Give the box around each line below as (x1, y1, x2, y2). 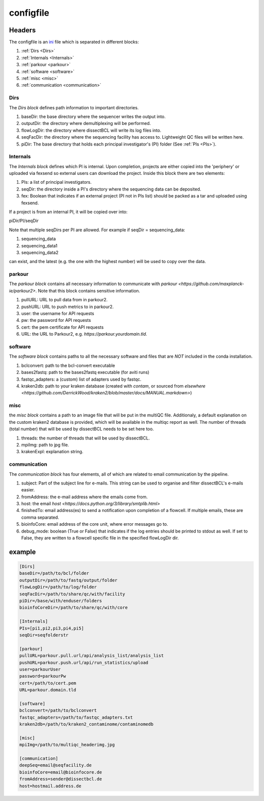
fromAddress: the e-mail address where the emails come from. (21, 494, 148, 500)
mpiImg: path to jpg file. (21, 442, 69, 448)
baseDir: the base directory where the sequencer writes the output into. (21, 113, 166, 120)
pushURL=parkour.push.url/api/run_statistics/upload (19, 659, 149, 665)
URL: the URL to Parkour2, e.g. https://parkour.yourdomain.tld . (21, 331, 148, 337)
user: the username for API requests (21, 311, 94, 316)
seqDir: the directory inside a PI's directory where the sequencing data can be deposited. (21, 186, 201, 192)
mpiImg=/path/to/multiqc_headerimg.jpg (19, 742, 115, 748)
